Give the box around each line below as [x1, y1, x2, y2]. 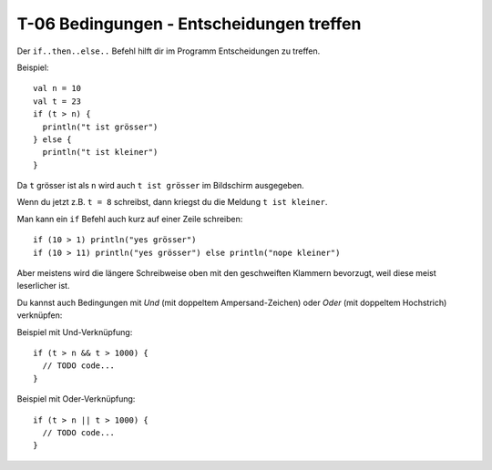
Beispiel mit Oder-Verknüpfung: [16, 393, 136, 404]
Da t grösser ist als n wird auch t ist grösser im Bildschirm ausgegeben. [16, 180, 304, 191]
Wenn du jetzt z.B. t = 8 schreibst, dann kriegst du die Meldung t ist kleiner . [16, 197, 328, 208]
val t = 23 [33, 96, 82, 107]
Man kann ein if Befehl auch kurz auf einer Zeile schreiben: [16, 213, 243, 224]
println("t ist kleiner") [42, 147, 159, 158]
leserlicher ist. [16, 281, 70, 291]
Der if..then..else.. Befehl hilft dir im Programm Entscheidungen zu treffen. [16, 46, 321, 56]
